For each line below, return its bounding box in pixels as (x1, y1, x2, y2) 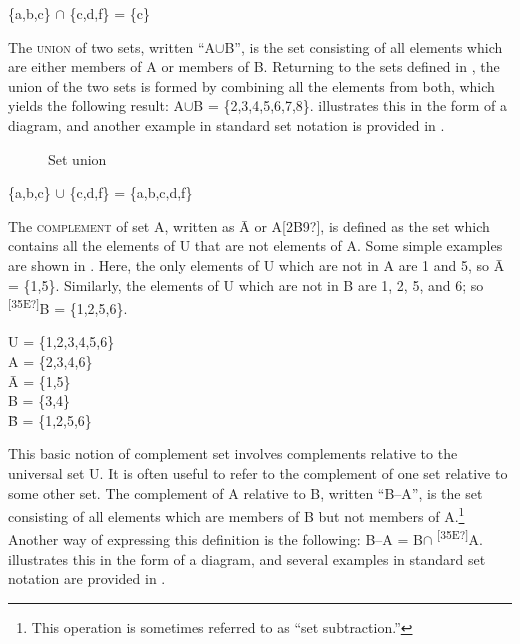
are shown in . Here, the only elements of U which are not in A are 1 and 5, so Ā (8, 254, 505, 275)
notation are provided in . (8, 568, 166, 589)
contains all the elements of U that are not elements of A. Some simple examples (8, 235, 503, 256)
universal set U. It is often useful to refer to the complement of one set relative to (8, 462, 508, 483)
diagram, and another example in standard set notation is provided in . (8, 114, 445, 135)
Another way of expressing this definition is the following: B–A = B (8, 529, 423, 550)
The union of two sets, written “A (8, 36, 216, 57)
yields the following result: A (8, 95, 184, 116)
